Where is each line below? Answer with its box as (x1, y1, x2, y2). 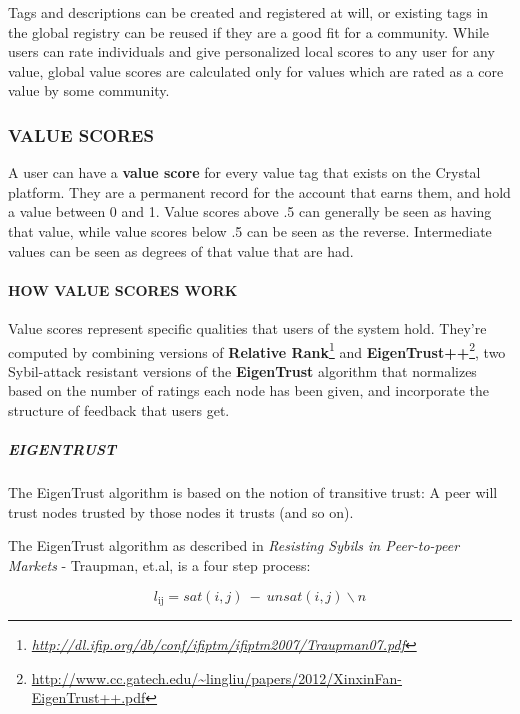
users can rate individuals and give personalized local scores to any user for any (8, 41, 495, 62)
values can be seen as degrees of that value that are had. (8, 240, 354, 261)
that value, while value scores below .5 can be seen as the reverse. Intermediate (8, 220, 492, 241)
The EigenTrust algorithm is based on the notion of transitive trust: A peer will (8, 482, 498, 503)
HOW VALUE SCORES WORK (8, 279, 238, 300)
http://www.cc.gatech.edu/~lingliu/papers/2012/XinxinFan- (31, 667, 403, 688)
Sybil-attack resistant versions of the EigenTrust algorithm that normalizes (8, 360, 477, 381)
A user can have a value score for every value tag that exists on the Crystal (8, 162, 481, 183)
